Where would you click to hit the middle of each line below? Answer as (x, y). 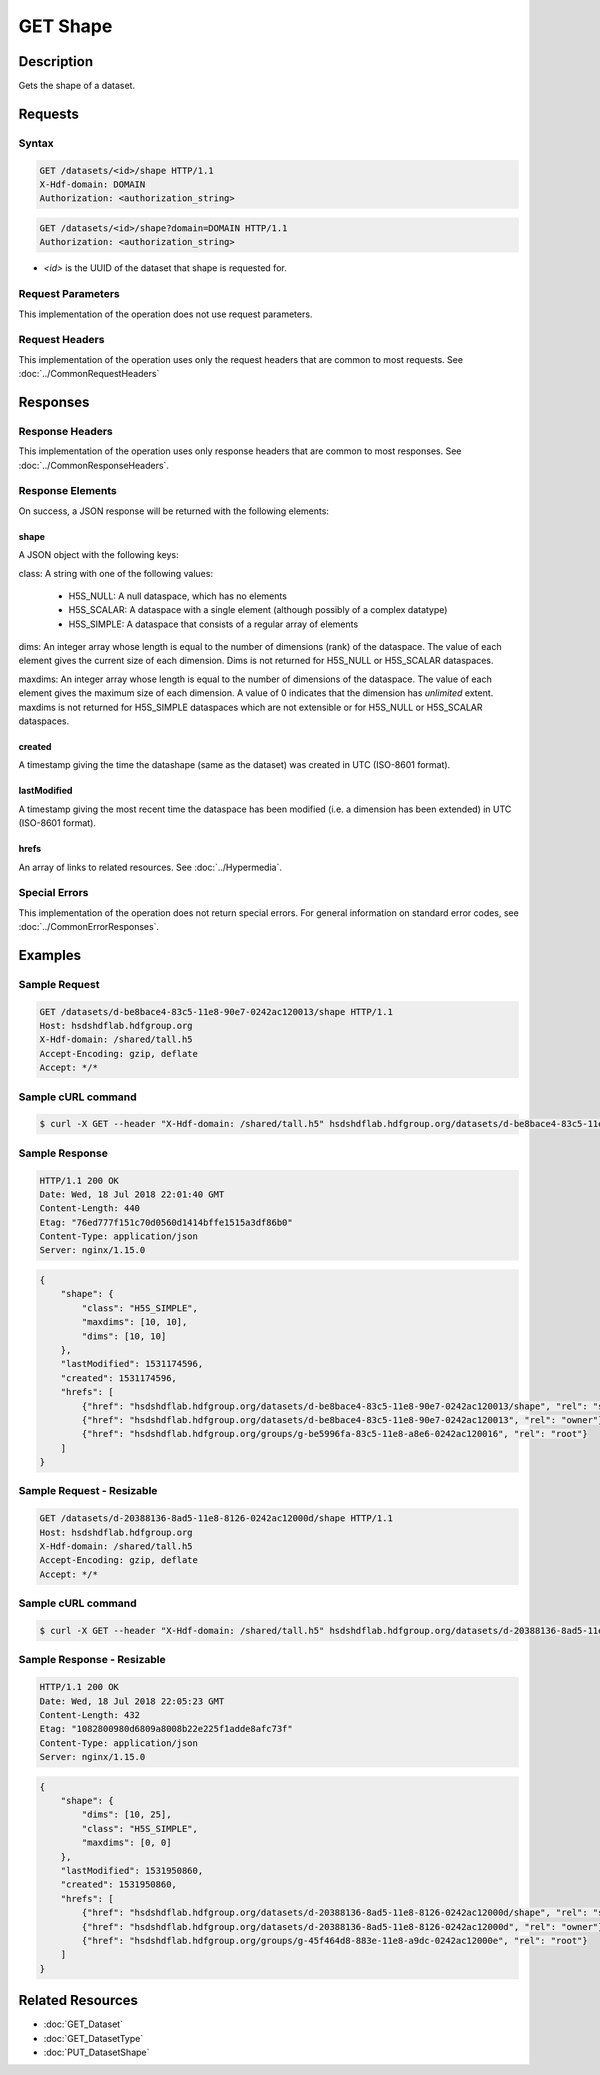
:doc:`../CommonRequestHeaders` (89, 374)
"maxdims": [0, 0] (126, 1843)
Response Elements (67, 491)
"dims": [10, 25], (126, 1814)
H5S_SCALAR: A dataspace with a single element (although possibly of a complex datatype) (258, 610)
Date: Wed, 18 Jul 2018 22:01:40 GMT (132, 1194)
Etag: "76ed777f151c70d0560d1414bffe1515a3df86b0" (166, 1222)
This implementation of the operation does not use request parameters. (165, 314)
